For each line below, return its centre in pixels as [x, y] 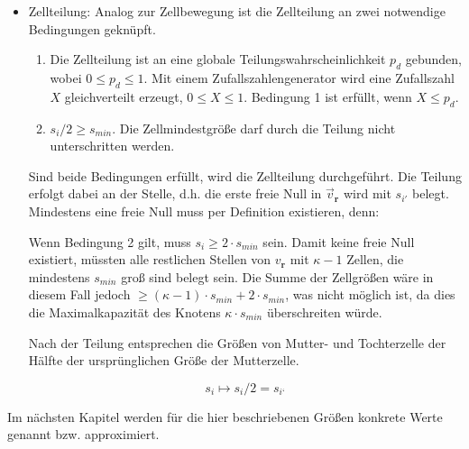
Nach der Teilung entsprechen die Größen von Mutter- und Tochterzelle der [237, 342]
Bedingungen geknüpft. [92, 28]
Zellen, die [375, 259]
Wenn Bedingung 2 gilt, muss [110, 241]
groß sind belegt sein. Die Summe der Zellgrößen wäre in [277, 276]
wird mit [367, 193]
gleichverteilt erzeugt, [124, 96]
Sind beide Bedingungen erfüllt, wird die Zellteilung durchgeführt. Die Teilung [245, 175]
